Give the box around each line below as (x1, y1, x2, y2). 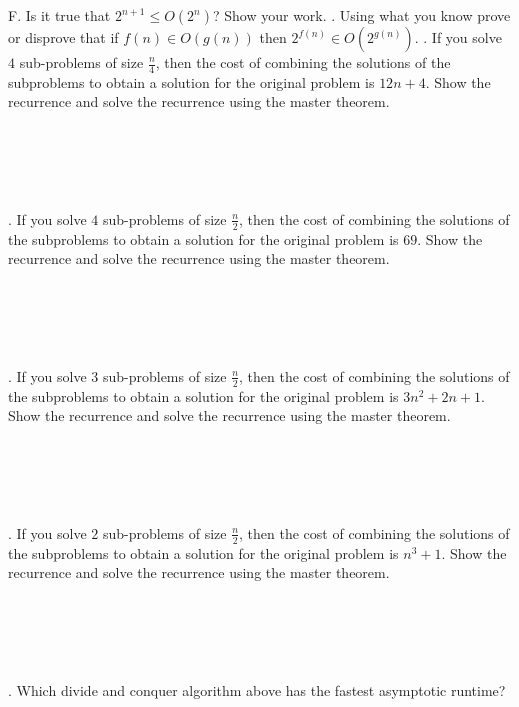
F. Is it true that (8, 5, 111, 25)
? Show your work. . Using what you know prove (213, 5, 511, 25)
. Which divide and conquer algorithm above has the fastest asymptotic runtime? (8, 679, 506, 700)
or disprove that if (8, 27, 119, 47)
